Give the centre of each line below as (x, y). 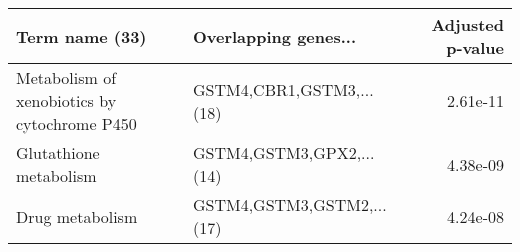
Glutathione (58, 152)
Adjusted (467, 24)
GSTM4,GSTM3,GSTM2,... (289, 204)
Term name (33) (81, 36)
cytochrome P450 (76, 123)
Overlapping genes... (274, 36)
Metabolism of (66, 77)
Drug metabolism (77, 216)
